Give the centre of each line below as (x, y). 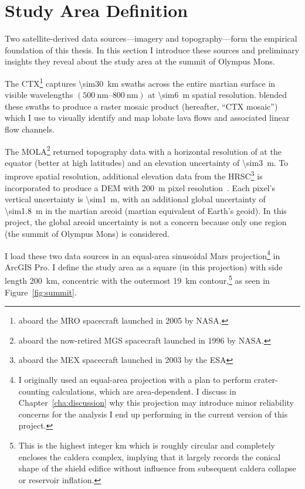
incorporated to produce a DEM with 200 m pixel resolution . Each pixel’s (140, 187)
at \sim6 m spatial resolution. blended (218, 95)
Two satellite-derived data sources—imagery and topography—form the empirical (151, 38)
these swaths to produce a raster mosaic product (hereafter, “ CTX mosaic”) (141, 106)
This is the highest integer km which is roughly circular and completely (147, 445)
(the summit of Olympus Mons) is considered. (87, 233)
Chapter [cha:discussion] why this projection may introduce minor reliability (156, 403)
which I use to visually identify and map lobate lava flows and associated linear (147, 118)
